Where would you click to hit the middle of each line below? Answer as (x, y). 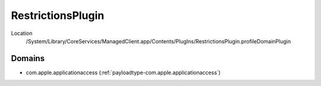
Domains (28, 58)
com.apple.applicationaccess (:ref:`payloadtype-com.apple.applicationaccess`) (123, 72)
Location (22, 33)
